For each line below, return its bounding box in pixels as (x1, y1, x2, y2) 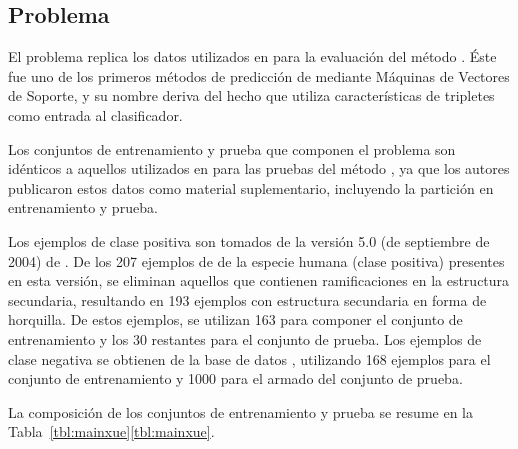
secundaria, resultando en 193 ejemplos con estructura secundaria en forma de (8, 289, 487, 310)
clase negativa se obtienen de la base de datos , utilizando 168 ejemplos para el (8, 348, 491, 369)
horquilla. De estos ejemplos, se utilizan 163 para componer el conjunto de (8, 309, 463, 330)
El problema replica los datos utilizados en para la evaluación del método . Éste (8, 46, 497, 67)
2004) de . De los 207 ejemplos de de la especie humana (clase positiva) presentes (8, 250, 505, 271)
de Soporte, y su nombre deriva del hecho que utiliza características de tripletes (8, 85, 495, 106)
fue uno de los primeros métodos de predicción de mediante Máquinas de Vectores (8, 65, 510, 86)
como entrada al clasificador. (8, 104, 183, 125)
